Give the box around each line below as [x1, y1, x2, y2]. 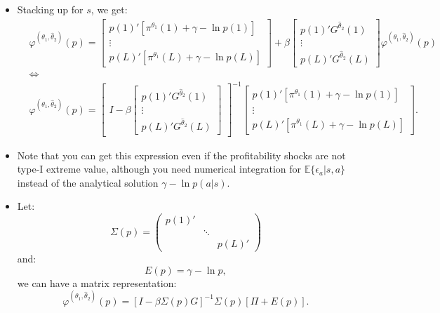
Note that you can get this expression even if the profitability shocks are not [17, 147, 346, 162]
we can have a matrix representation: [17, 275, 177, 290]
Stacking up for [17, 2, 84, 16]
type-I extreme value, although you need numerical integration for [17, 161, 302, 176]
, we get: [91, 2, 128, 16]
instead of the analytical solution [17, 175, 159, 189]
